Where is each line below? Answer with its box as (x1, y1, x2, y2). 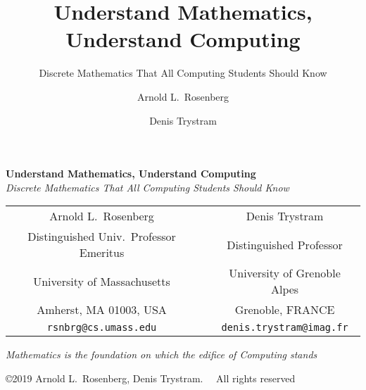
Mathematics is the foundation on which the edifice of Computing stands (6, 347, 317, 362)
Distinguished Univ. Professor (27, 228, 176, 245)
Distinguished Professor (227, 236, 343, 253)
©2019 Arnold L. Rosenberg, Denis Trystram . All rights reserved (6, 370, 296, 385)
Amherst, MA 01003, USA (37, 301, 167, 318)
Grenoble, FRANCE (234, 301, 335, 318)
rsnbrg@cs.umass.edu (46, 322, 157, 334)
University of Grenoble (229, 265, 341, 282)
